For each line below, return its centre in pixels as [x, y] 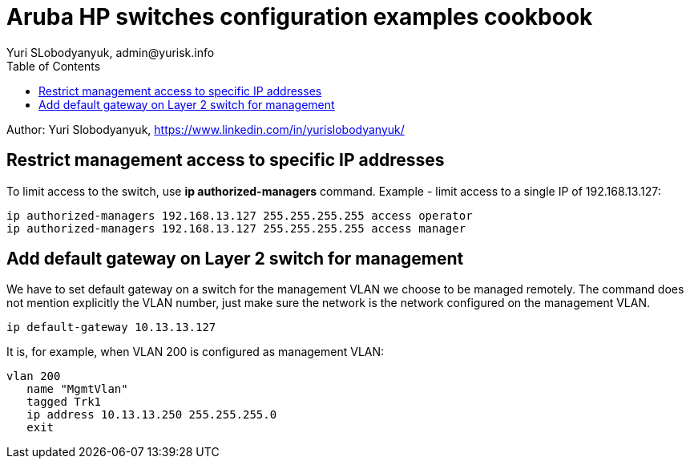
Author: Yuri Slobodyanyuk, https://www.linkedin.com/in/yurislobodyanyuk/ [206, 129]
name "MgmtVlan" [77, 389]
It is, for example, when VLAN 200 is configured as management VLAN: [196, 352]
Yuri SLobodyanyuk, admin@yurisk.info [111, 52]
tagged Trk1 [64, 402]
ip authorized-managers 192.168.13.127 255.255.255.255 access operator [240, 215]
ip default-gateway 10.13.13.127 [111, 328]
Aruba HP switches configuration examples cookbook [300, 17]
